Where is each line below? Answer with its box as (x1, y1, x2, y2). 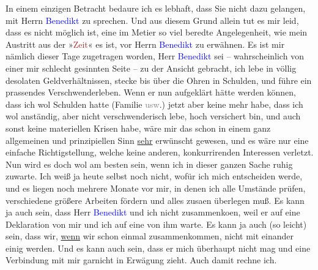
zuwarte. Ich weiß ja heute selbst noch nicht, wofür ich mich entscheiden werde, (6, 170, 303, 182)
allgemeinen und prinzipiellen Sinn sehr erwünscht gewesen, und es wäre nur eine (6, 133, 309, 146)
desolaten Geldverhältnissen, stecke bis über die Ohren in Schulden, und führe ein (6, 73, 312, 86)
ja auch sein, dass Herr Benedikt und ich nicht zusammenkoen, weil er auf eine (6, 206, 300, 219)
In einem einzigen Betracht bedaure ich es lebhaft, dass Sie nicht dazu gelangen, (6, 2, 306, 14)
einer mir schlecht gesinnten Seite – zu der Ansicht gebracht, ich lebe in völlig (6, 61, 297, 74)
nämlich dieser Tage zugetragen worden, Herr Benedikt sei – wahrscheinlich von (6, 50, 304, 62)
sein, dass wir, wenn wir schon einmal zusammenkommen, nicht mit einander (6, 230, 294, 242)
